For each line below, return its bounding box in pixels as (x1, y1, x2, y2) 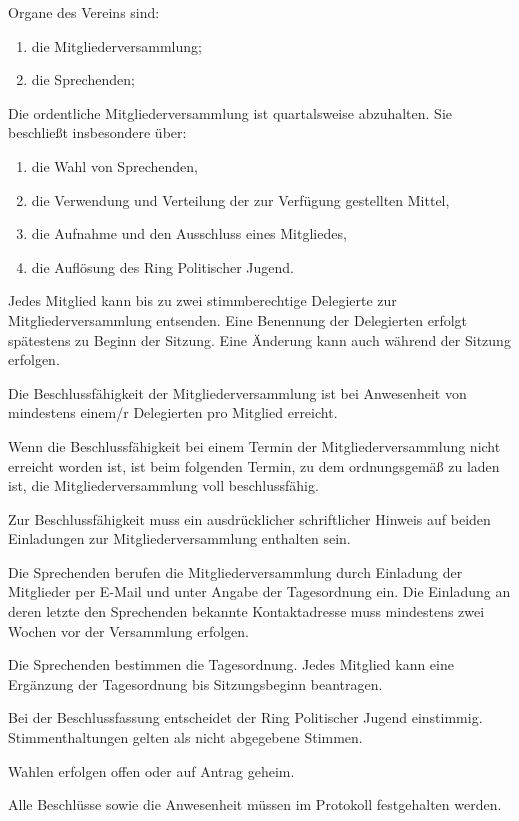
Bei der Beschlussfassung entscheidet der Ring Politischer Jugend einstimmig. (8, 707, 483, 728)
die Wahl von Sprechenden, (31, 155, 198, 176)
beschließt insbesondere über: (8, 122, 187, 143)
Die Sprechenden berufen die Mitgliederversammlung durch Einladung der (8, 561, 463, 582)
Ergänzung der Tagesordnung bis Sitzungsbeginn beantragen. (8, 673, 383, 694)
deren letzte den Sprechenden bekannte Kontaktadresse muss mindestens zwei (8, 601, 485, 622)
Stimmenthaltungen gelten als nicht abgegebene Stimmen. (8, 727, 363, 748)
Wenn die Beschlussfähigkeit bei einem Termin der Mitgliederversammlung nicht (8, 435, 501, 456)
